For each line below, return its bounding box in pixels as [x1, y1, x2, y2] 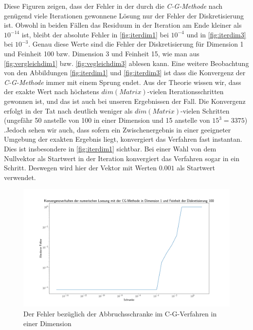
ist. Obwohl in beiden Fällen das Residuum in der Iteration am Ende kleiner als [4, 20, 242, 30]
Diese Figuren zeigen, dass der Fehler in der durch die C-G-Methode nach [4, 1, 223, 11]
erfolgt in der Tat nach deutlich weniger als [4, 105, 133, 115]
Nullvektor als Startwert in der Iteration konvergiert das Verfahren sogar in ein [4, 153, 240, 163]
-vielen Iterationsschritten [147, 86, 224, 97]
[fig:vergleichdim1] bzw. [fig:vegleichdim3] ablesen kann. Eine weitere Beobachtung [4, 58, 249, 68]
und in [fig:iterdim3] [186, 29, 246, 39]
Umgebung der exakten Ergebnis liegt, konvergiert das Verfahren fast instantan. [4, 134, 242, 144]
